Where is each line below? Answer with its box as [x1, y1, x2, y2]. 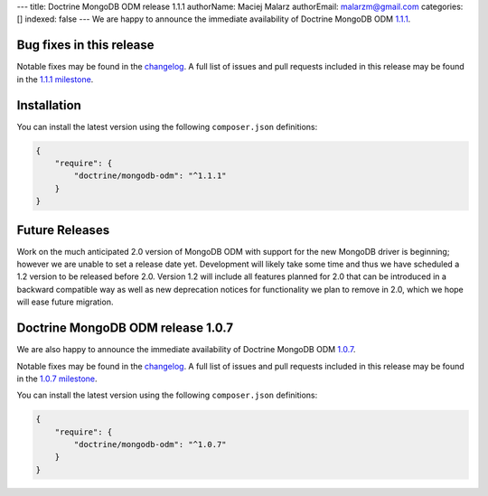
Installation [16, 98, 81, 113]
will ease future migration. [16, 296, 114, 307]
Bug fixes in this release [16, 37, 155, 53]
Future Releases [16, 222, 110, 238]
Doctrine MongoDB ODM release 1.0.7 [16, 321, 234, 336]
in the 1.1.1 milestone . [16, 73, 94, 85]
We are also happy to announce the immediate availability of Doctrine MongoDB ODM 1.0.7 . [16, 344, 356, 355]
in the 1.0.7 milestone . [16, 373, 99, 384]
